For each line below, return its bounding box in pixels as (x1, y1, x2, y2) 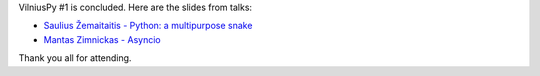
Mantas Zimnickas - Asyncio (43, 33, 161, 45)
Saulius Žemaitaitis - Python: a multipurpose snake (43, 20, 253, 32)
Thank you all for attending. (18, 52, 132, 64)
